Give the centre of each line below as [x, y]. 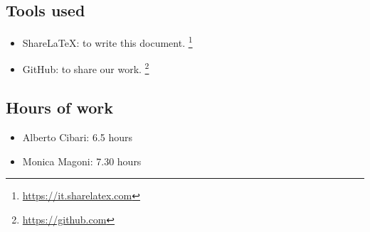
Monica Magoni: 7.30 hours [82, 161]
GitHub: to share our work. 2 [86, 68]
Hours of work [59, 107]
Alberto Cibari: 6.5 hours [78, 137]
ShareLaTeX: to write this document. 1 [107, 42]
